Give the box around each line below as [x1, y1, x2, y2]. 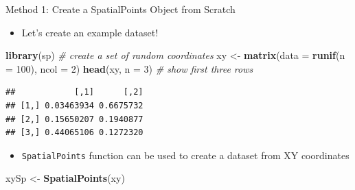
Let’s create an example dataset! [21, 25, 159, 39]
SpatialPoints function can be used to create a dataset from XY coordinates [21, 147, 350, 162]
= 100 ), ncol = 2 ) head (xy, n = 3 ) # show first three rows [5, 61, 253, 75]
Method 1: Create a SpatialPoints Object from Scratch [5, 2, 236, 16]
